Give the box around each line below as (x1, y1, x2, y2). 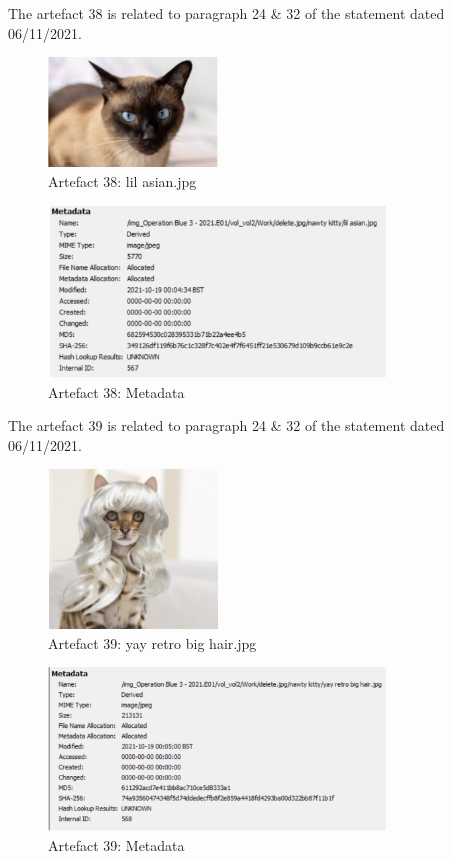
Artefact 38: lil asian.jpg (48, 170, 197, 191)
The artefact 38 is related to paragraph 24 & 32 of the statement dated (8, 3, 445, 23)
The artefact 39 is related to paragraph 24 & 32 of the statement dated (8, 415, 445, 436)
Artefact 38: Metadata (48, 381, 185, 402)
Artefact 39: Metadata (48, 834, 185, 855)
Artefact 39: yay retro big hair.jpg (48, 632, 257, 653)
